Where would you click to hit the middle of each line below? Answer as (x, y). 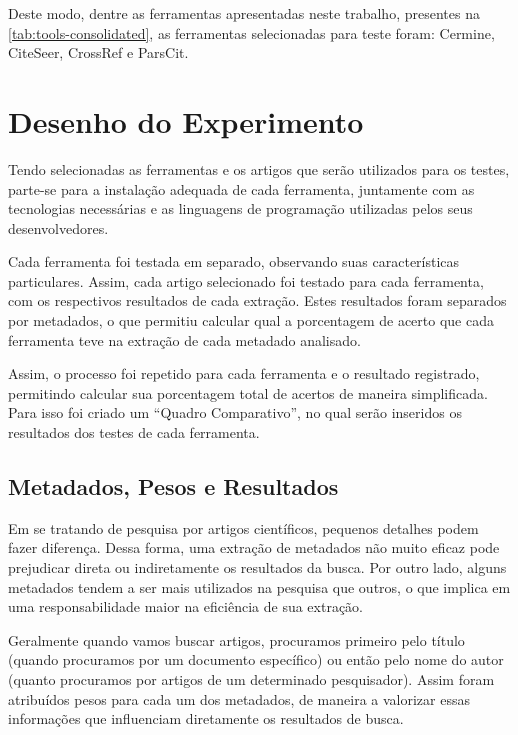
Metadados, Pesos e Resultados (173, 486)
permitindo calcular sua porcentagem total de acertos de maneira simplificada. (248, 392)
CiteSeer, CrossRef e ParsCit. (98, 52)
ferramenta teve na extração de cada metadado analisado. (184, 339)
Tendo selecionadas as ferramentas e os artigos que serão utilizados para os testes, (259, 168)
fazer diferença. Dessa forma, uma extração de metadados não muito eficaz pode (254, 547)
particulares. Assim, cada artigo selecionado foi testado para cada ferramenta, (246, 280)
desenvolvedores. (58, 227)
